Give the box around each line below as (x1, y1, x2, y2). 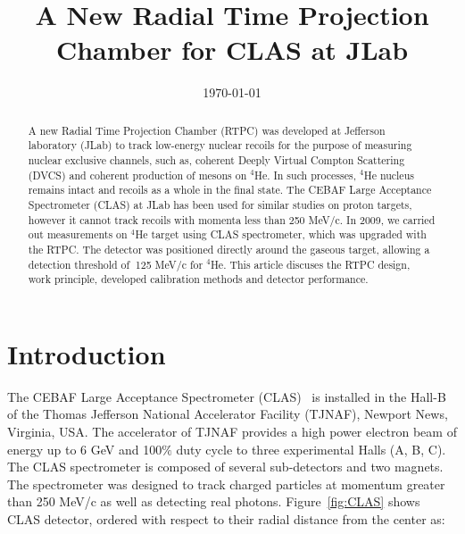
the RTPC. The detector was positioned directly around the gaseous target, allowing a (28, 241, 430, 256)
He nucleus (363, 167, 414, 182)
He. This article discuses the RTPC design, (210, 256, 411, 271)
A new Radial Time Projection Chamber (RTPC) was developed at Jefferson (28, 122, 386, 138)
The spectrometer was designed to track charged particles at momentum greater (7, 474, 445, 493)
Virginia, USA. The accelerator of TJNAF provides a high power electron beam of (7, 422, 457, 441)
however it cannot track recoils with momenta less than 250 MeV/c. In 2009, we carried (28, 212, 436, 227)
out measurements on (28, 227, 128, 242)
